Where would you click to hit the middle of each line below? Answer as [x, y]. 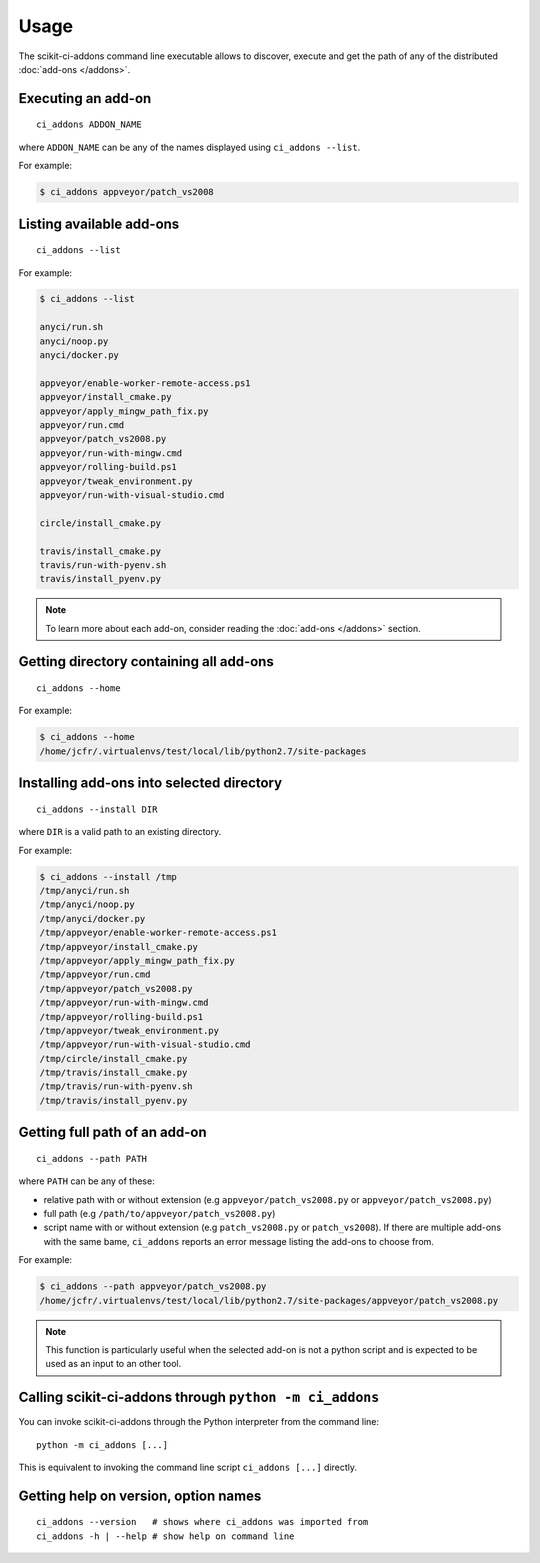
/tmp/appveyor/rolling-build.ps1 [121, 1016]
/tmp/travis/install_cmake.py [113, 1073]
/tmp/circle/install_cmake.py [113, 1058]
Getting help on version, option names [140, 1495]
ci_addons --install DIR [97, 809]
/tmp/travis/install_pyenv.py [113, 1100]
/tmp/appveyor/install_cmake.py [119, 946]
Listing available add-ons [99, 223]
